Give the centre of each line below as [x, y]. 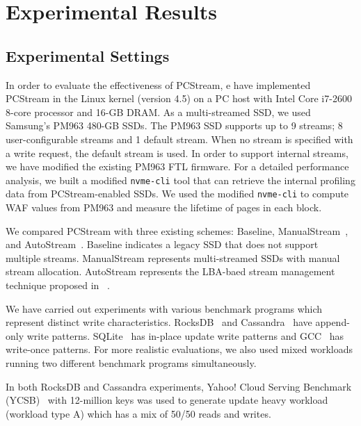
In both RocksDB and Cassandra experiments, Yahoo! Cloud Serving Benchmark [179, 386]
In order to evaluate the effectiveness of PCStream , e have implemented [158, 84]
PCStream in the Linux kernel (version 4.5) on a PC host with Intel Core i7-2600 [179, 98]
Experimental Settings [88, 55]
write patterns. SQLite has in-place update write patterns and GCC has [185, 335]
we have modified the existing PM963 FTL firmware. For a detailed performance [177, 166]
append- [332, 322]
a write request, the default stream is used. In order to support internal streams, [177, 153]
